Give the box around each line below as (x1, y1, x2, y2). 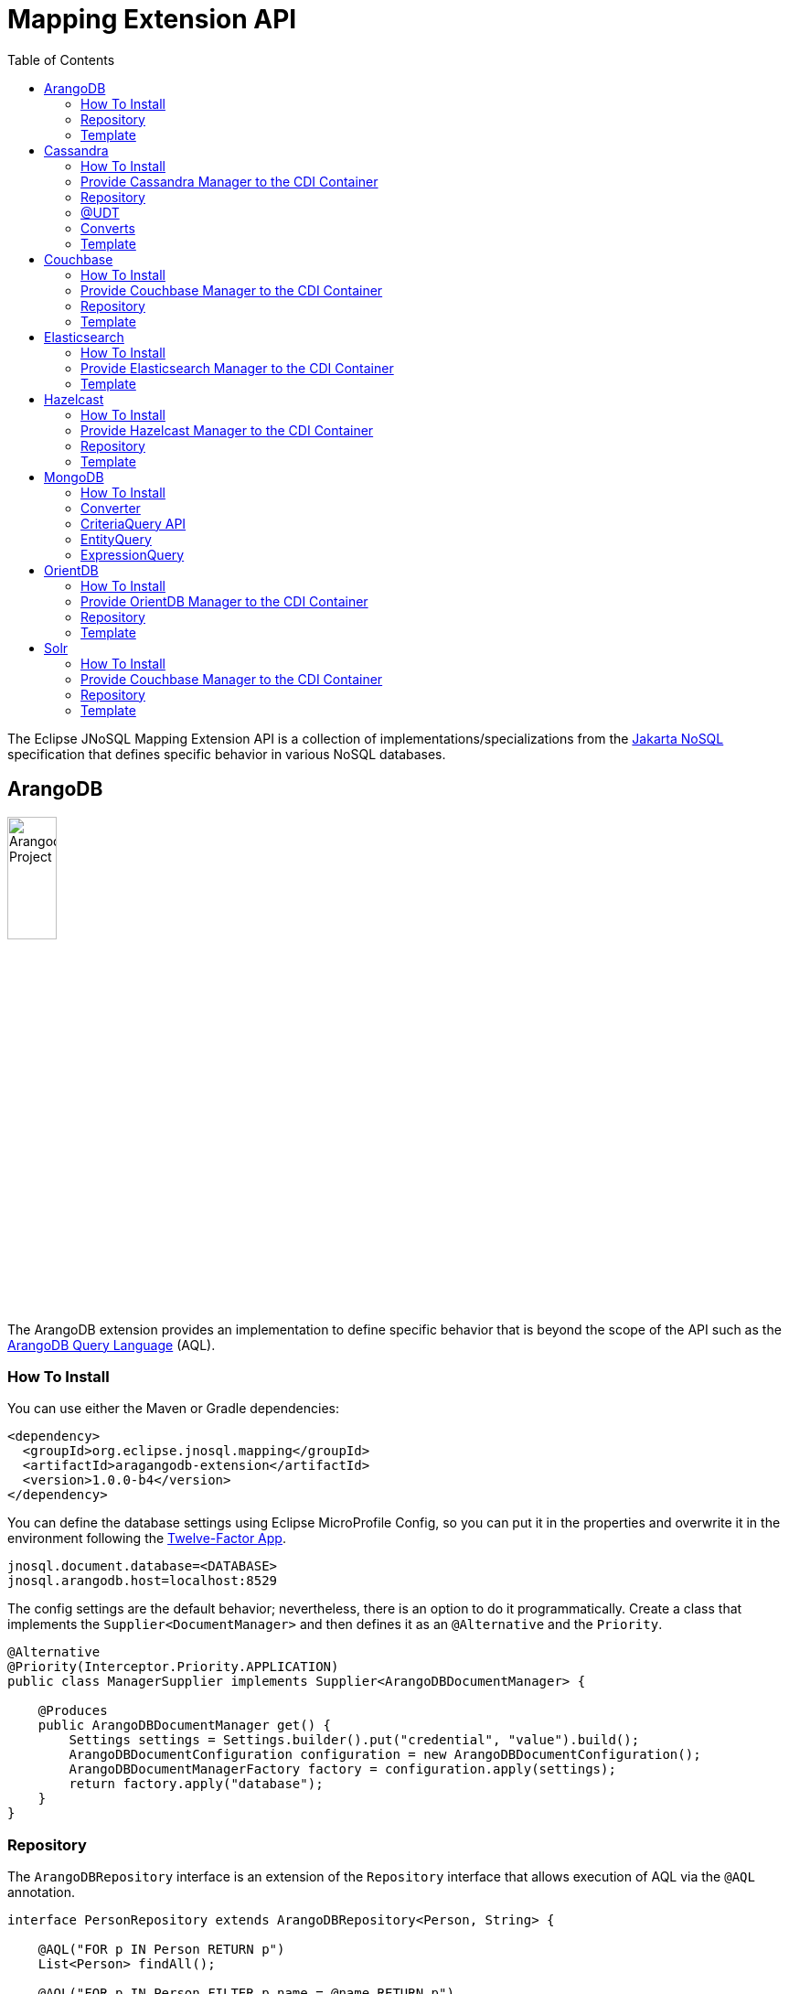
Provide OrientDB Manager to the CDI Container (80, 593, 368, 609)
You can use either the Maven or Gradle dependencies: (7, 1400, 339, 1417)
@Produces (37, 1703, 108, 1719)
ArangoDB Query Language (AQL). (7, 1336, 216, 1353)
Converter (80, 499, 141, 516)
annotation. (7, 1884, 75, 1901)
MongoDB (44, 468, 104, 485)
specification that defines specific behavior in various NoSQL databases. (7, 745, 446, 762)
